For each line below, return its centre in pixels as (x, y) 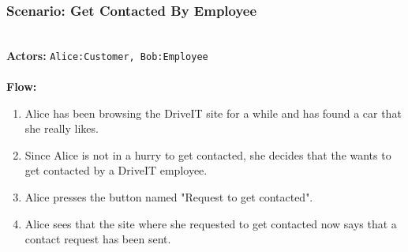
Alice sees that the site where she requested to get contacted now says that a (211, 223)
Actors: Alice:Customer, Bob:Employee (107, 55)
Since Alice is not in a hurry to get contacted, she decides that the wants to (208, 154)
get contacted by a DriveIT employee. (116, 170)
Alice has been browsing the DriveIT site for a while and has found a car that (213, 113)
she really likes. (62, 128)
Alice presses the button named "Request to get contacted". (169, 197)
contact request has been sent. (98, 239)
